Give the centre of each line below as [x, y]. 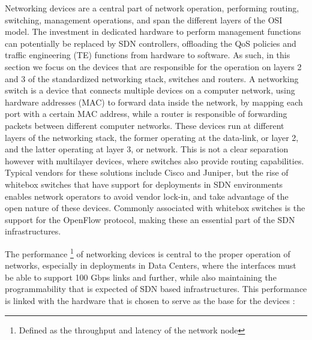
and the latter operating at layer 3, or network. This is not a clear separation [147, 149]
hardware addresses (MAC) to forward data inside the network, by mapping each [154, 102]
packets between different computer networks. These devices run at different [145, 125]
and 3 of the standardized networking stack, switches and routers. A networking [152, 78]
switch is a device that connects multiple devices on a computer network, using [150, 90]
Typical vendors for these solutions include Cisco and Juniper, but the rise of [147, 172]
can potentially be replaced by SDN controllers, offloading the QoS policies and [151, 43]
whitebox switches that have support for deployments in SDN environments [144, 184]
